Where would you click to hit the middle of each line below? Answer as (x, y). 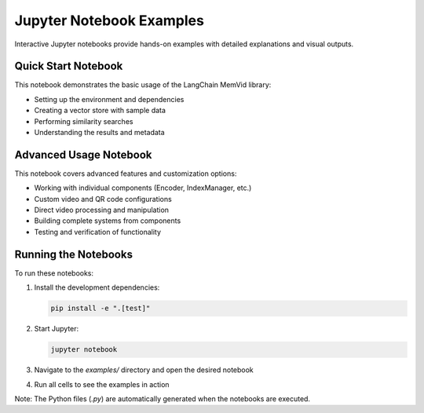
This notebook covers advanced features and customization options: (126, 174)
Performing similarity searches (84, 121)
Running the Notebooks (74, 254)
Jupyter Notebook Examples (109, 20)
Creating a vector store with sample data (100, 111)
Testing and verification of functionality (97, 232)
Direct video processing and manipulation (101, 210)
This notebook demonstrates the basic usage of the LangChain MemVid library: (143, 85)
